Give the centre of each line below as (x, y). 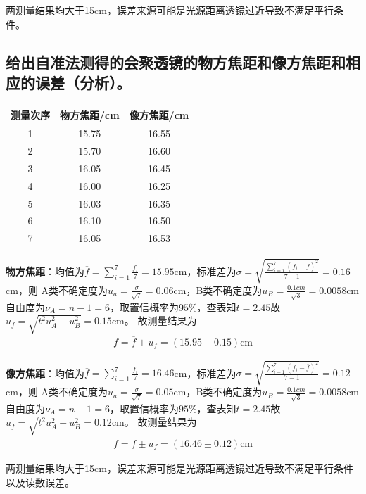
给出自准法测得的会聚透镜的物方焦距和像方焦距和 (176, 62)
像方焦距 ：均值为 (45, 373)
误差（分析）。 (83, 82)
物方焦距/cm (90, 115)
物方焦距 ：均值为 (45, 271)
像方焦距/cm (159, 115)
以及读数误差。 (40, 482)
